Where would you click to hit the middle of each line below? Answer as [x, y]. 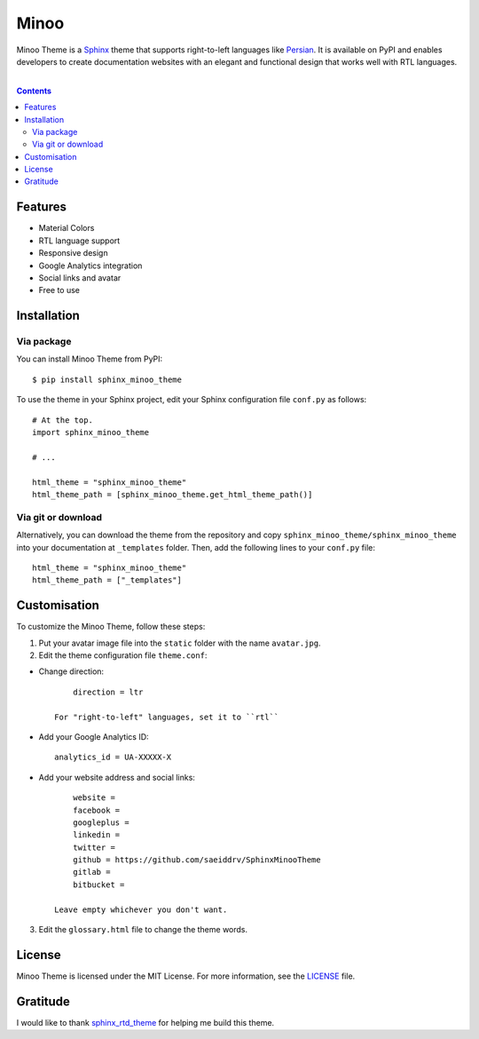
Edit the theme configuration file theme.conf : [123, 655]
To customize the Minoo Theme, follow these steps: [111, 627]
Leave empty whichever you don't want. [141, 909]
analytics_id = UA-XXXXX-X [113, 757]
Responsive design [73, 253]
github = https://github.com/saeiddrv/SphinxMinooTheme [196, 860]
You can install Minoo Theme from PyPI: [90, 359]
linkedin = [96, 835]
